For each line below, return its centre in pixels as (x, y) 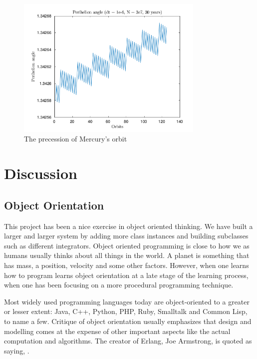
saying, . (17, 350)
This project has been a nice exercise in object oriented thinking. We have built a (128, 226)
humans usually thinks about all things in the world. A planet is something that (127, 255)
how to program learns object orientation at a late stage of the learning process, (126, 275)
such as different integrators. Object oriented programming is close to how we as (127, 245)
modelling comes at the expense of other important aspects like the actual (117, 331)
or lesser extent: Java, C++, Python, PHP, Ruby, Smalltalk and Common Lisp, (126, 311)
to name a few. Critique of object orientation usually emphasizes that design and (128, 321)
